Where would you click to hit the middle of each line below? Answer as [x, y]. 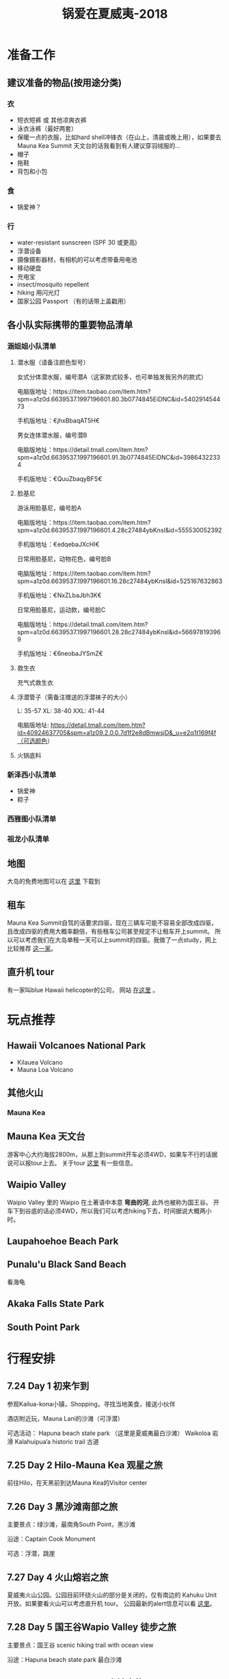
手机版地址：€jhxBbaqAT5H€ [58, 421]
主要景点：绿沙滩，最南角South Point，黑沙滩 [71, 1524]
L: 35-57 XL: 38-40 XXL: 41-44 [61, 711]
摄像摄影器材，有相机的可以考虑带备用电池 [77, 260]
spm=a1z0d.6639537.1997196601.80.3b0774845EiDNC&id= [100, 399]
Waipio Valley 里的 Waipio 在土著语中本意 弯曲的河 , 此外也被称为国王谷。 [109, 1202]
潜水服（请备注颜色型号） [53, 362]
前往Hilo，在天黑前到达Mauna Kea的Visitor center [77, 1483]
